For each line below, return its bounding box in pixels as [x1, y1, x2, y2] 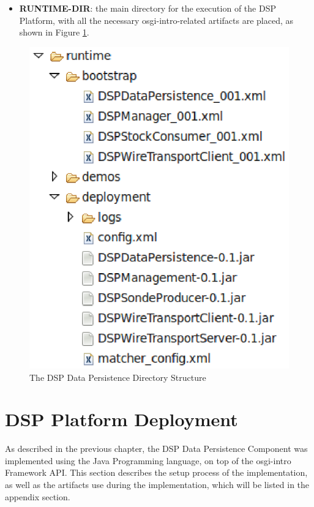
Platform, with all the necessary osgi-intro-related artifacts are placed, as [19, 13, 294, 26]
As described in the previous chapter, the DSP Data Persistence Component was [5, 442, 308, 455]
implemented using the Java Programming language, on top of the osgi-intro [5, 454, 291, 467]
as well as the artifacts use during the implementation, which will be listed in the [5, 478, 310, 491]
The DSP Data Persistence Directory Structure [29, 370, 206, 383]
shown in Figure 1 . [19, 26, 89, 39]
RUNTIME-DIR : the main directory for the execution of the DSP [19, 2, 276, 14]
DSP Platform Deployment [5, 407, 238, 432]
